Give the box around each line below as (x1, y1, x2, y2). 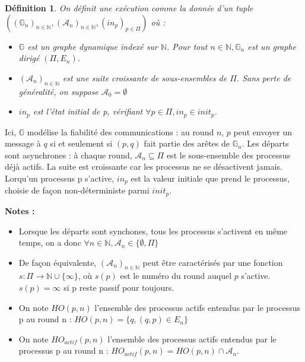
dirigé (18, 52, 40, 64)
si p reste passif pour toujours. (63, 281, 174, 294)
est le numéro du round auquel (120, 269, 232, 282)
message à (5, 137, 41, 150)
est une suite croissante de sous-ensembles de (62, 71, 227, 84)
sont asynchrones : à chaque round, (5, 148, 132, 161)
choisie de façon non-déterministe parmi (5, 184, 150, 196)
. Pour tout (167, 40, 208, 52)
